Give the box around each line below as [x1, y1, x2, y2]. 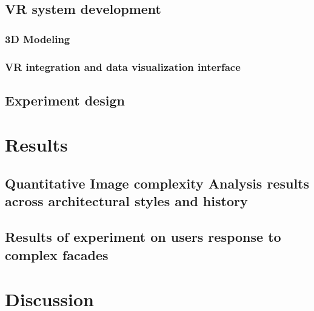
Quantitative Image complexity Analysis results [5, 174, 310, 193]
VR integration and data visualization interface [5, 59, 241, 74]
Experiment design [5, 90, 125, 109]
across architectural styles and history [5, 192, 248, 210]
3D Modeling [5, 31, 70, 46]
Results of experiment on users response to [5, 227, 281, 246]
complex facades [5, 245, 109, 264]
